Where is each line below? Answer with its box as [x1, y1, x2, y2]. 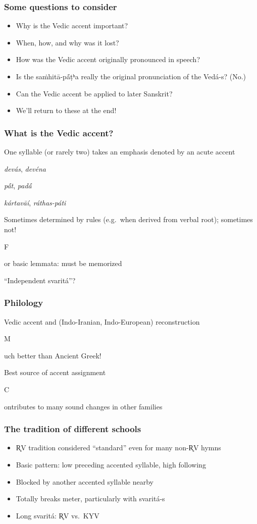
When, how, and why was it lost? [16, 37, 119, 47]
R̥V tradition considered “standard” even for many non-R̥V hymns [16, 442, 221, 453]
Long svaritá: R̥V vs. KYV [16, 510, 99, 520]
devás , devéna [4, 163, 46, 174]
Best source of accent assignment [4, 367, 106, 378]
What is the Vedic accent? [4, 126, 114, 139]
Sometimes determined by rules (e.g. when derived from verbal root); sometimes [4, 214, 253, 225]
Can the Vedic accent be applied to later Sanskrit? [16, 88, 173, 98]
